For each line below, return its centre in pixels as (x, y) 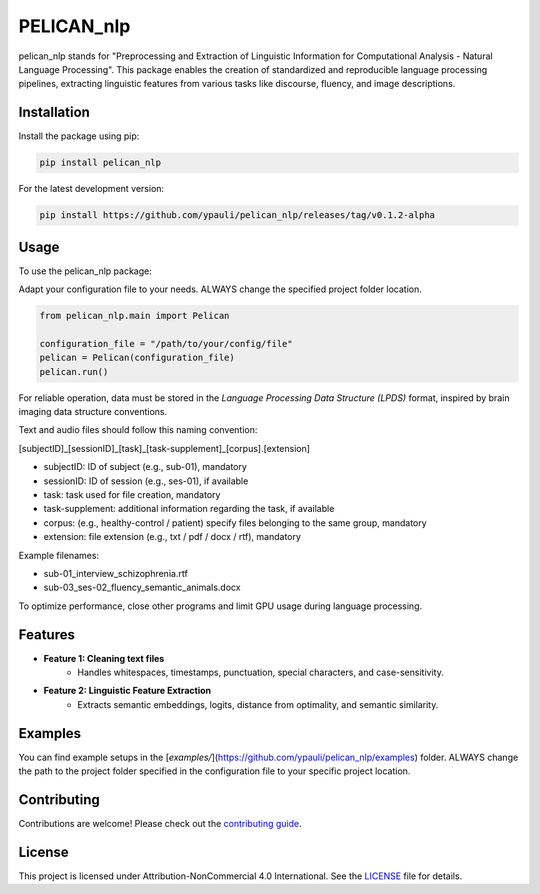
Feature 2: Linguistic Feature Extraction (127, 691)
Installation (54, 112)
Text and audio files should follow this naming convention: (138, 430)
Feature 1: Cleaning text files (104, 658)
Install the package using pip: (79, 136)
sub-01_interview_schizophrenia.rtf (116, 573)
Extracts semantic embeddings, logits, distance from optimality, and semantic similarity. (258, 704)
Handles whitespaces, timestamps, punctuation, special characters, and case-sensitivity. (260, 672)
